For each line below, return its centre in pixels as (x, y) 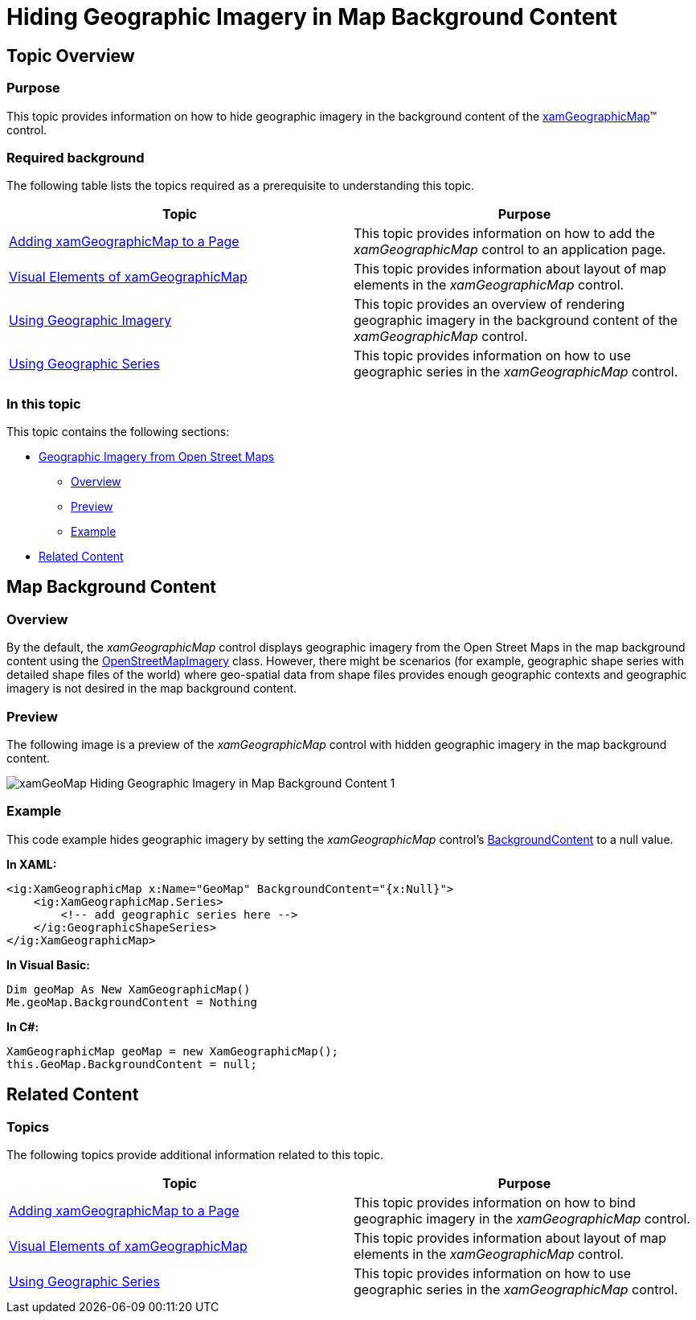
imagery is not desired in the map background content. (152, 689)
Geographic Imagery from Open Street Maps (157, 457)
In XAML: (32, 864)
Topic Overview (71, 56)
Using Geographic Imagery (90, 321)
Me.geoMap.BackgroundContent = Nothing (132, 1002)
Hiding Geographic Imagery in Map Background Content (312, 17)
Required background (76, 157)
